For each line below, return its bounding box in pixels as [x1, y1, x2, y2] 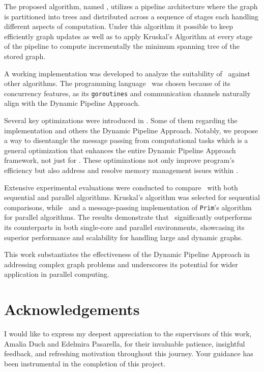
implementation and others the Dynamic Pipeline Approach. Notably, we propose [4, 125, 258, 135]
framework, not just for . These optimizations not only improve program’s [4, 155, 234, 165]
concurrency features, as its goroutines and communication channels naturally [4, 88, 251, 98]
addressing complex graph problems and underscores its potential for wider [4, 259, 238, 269]
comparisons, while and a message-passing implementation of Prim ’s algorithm [4, 202, 252, 212]
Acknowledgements [4, 299, 140, 320]
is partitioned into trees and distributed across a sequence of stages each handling [4, 11, 259, 21]
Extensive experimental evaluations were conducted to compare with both [4, 182, 238, 192]
